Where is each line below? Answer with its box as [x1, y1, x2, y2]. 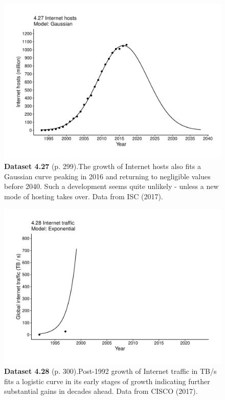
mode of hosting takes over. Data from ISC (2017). [4, 191, 163, 202]
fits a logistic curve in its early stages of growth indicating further [4, 375, 210, 386]
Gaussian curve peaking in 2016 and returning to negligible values [4, 171, 211, 181]
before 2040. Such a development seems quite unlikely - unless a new [4, 181, 219, 192]
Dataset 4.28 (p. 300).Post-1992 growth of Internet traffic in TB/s [4, 365, 217, 376]
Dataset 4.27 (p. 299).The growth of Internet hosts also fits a [4, 161, 201, 172]
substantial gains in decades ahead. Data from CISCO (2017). [4, 386, 198, 396]
